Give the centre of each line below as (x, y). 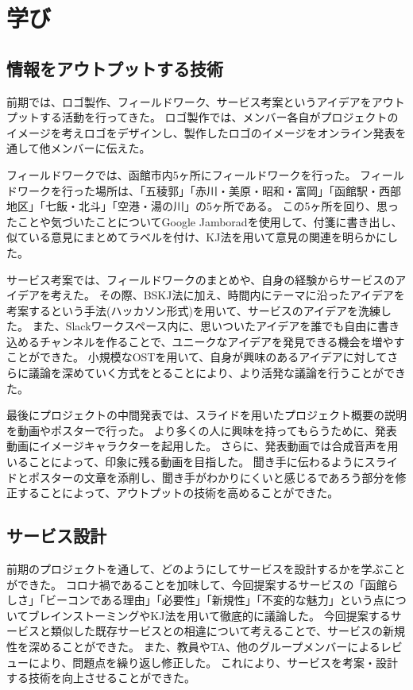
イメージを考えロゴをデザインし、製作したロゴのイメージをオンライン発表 (201, 132)
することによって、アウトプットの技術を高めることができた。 (178, 493)
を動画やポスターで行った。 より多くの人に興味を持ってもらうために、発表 (202, 430)
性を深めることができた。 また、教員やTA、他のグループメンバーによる (193, 646)
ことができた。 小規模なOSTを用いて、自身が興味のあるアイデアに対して (197, 357)
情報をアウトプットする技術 (115, 68)
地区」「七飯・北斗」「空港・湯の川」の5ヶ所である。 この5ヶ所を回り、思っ (203, 206)
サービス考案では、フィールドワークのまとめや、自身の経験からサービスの (201, 279)
